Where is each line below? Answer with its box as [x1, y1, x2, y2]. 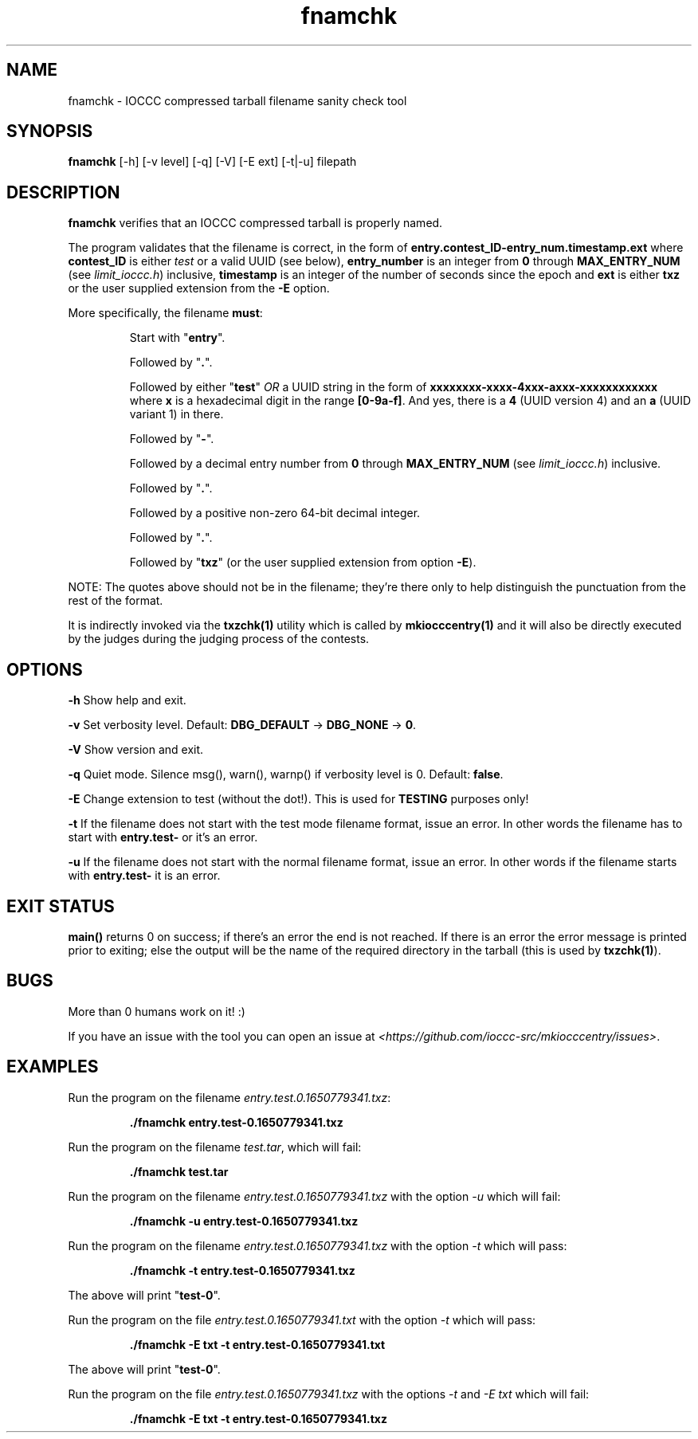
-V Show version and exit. [68, 743, 204, 757]
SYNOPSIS [6, 121, 93, 142]
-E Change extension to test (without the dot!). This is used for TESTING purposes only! [68, 792, 529, 806]
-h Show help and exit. [68, 693, 186, 708]
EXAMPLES [6, 1057, 99, 1077]
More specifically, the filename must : [68, 306, 263, 320]
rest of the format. [68, 594, 163, 608]
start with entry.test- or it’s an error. [68, 830, 258, 845]
